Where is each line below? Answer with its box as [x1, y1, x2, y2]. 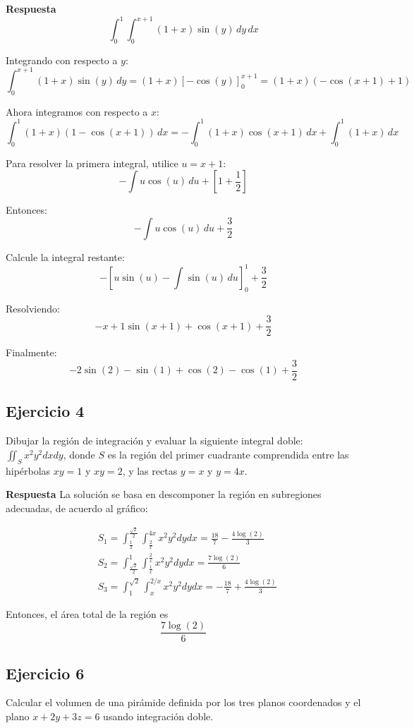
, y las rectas [122, 463, 178, 478]
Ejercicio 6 [6, 662, 85, 684]
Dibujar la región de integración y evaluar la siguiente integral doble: [6, 433, 303, 448]
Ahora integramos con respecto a [6, 104, 148, 119]
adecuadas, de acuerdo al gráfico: [6, 500, 148, 515]
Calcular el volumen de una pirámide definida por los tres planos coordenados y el [6, 695, 361, 710]
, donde [63, 447, 95, 461]
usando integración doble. [103, 709, 214, 724]
